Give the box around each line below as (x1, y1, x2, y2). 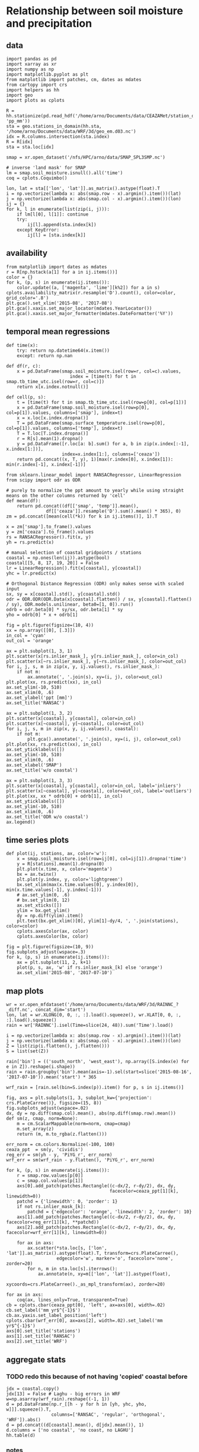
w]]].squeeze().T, (6, 1406, 52, 1412)
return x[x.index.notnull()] (17, 384, 89, 390)
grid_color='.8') (6, 295, 49, 301)
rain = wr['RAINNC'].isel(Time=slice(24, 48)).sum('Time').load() (6, 1023, 174, 1029)
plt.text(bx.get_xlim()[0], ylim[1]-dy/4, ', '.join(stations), (17, 918, 179, 924)
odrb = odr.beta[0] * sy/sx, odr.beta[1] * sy (6, 606, 123, 612)
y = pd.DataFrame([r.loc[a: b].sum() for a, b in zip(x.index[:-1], (17, 441, 190, 446)
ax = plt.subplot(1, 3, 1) (6, 648, 73, 654)
